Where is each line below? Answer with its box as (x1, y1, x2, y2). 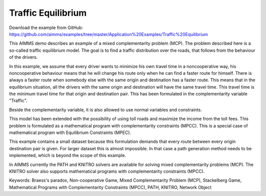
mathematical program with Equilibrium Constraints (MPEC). (9, 130, 132, 135)
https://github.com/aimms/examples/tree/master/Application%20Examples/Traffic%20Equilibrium (9, 31, 208, 37)
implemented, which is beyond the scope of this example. (9, 153, 127, 159)
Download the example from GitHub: (9, 25, 83, 31)
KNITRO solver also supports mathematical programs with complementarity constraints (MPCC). (9, 168, 205, 174)
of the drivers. (9, 54, 38, 60)
